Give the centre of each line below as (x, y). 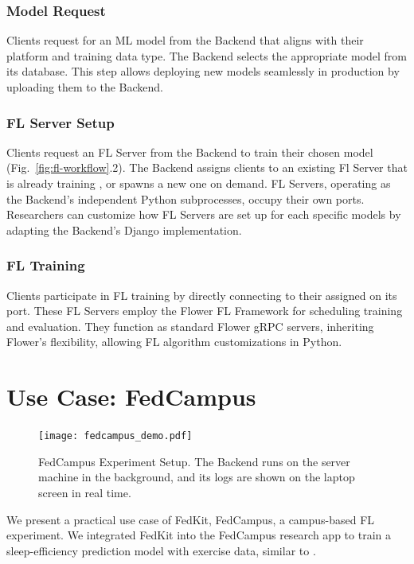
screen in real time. (85, 492)
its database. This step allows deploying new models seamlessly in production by (203, 71)
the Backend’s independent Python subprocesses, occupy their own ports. (186, 198)
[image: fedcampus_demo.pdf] (115, 436)
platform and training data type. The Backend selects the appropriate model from (207, 55)
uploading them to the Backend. (85, 87)
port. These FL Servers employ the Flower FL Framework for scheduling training (205, 311)
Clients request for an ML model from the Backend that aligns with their (185, 40)
